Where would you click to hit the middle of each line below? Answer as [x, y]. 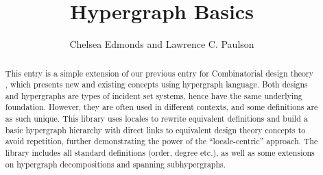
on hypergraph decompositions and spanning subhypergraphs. [116, 164]
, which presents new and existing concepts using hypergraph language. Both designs [156, 84]
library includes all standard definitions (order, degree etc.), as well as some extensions [160, 153]
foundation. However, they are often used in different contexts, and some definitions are [161, 107]
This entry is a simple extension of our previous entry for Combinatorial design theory [159, 73]
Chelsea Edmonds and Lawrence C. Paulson [162, 44]
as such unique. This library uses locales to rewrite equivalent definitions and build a [156, 119]
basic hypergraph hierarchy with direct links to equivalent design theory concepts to [155, 130]
